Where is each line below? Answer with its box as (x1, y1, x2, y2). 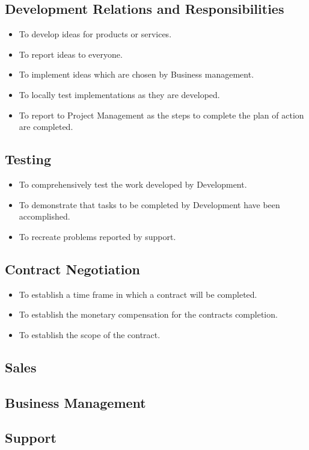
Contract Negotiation (5, 259, 141, 278)
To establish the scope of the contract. (19, 328, 161, 341)
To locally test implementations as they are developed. (19, 88, 220, 100)
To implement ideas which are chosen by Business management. (19, 68, 254, 81)
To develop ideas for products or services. (19, 28, 172, 40)
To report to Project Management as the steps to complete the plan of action (19, 108, 304, 121)
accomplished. (19, 210, 70, 223)
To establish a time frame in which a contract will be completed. (19, 288, 257, 300)
